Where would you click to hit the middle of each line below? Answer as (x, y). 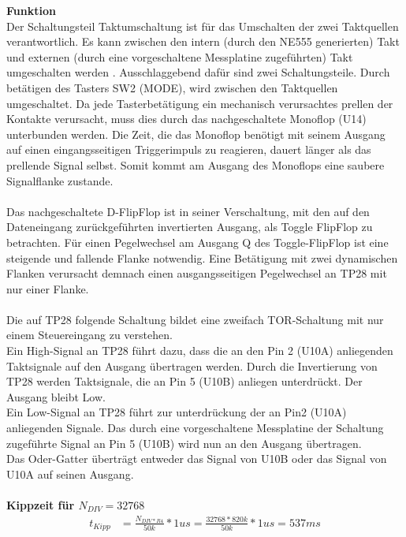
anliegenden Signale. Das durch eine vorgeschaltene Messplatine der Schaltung (195, 428)
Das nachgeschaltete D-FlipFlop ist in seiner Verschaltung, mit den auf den (188, 211)
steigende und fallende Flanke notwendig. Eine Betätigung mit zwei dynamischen (202, 257)
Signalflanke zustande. (60, 180)
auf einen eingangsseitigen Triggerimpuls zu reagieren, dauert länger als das (189, 149)
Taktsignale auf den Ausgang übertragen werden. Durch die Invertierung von (192, 365)
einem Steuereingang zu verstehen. (89, 335)
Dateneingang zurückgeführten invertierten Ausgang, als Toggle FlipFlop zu (190, 227)
